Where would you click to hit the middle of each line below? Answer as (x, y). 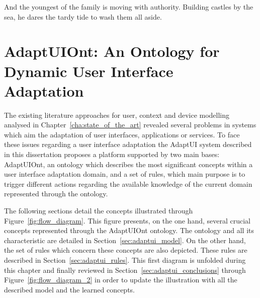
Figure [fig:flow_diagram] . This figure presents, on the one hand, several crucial (127, 220)
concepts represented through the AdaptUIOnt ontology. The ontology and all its (129, 230)
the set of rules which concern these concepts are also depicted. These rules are (126, 250)
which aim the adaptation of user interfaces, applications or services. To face (122, 134)
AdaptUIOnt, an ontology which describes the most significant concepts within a (128, 164)
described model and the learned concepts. (70, 289)
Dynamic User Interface (89, 71)
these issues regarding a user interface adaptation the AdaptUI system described (128, 144)
